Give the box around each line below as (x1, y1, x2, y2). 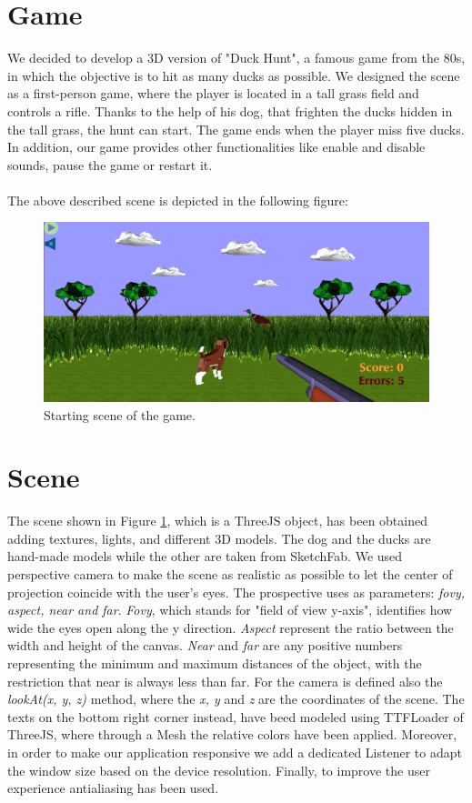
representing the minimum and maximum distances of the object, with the (7, 654, 422, 673)
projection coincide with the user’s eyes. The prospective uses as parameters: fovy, (7, 582, 466, 601)
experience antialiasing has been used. (7, 778, 219, 798)
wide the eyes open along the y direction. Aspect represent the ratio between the (7, 617, 454, 637)
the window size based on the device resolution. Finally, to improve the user (7, 760, 430, 779)
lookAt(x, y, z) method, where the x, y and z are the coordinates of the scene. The (7, 689, 465, 708)
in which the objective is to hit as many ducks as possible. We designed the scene (7, 65, 460, 85)
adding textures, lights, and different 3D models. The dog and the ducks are (7, 528, 431, 547)
